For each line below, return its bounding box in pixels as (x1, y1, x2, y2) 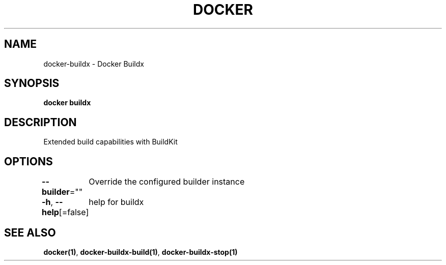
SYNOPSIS (4, 77, 60, 90)
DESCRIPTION (4, 115, 77, 129)
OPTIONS (4, 155, 53, 168)
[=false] (59, 207, 89, 218)
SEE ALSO (4, 226, 56, 239)
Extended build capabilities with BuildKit (43, 137, 178, 146)
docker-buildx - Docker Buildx (43, 59, 144, 68)
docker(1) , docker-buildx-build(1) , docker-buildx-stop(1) (43, 247, 238, 256)
